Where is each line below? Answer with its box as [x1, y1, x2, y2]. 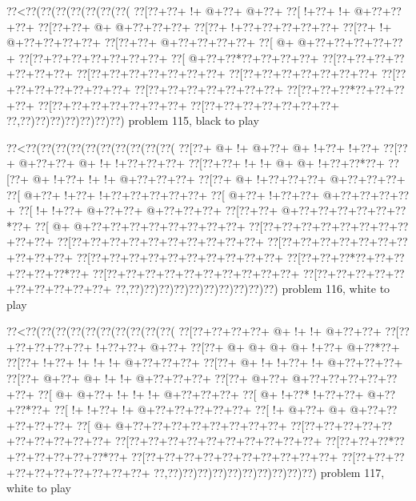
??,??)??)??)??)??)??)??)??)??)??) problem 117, [154, 463, 385, 480]
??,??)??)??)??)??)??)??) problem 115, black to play [6, 112, 259, 129]
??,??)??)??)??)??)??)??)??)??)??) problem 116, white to [115, 280, 390, 297]
